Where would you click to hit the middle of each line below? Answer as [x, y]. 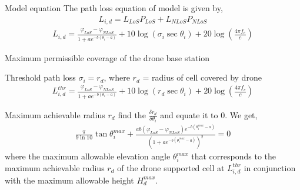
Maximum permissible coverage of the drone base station [107, 57]
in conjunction [270, 167]
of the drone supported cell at [171, 167]
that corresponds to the [234, 156]
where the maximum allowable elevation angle [88, 156]
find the [132, 114]
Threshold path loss [40, 77]
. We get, [241, 114]
